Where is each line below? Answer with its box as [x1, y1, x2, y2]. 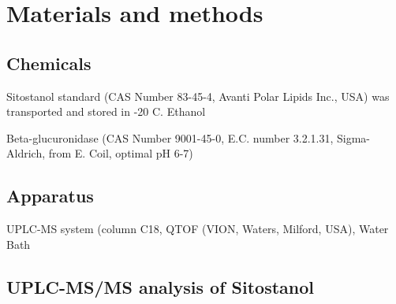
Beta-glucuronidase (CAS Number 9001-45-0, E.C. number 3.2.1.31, [6, 129, 334, 146]
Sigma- [337, 129, 371, 146]
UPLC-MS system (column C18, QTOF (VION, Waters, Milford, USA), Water [6, 221, 389, 237]
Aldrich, [6, 145, 46, 161]
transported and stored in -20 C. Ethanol [6, 103, 206, 120]
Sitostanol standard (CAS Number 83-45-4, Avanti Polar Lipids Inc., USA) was [6, 87, 390, 104]
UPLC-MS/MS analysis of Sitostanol [6, 274, 315, 298]
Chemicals [6, 50, 92, 75]
